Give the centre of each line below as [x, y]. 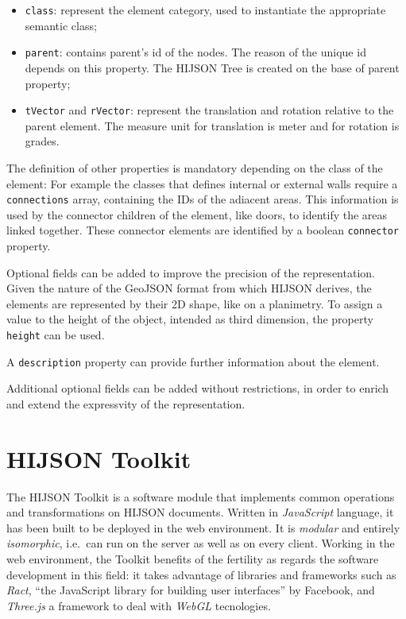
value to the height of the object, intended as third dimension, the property [190, 319]
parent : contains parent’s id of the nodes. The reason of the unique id [195, 52]
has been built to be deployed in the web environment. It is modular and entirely [203, 527]
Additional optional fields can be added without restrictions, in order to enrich [198, 388]
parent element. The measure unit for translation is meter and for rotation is [212, 125]
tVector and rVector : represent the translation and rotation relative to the [209, 110]
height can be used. [56, 335]
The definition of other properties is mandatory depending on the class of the [195, 167]
